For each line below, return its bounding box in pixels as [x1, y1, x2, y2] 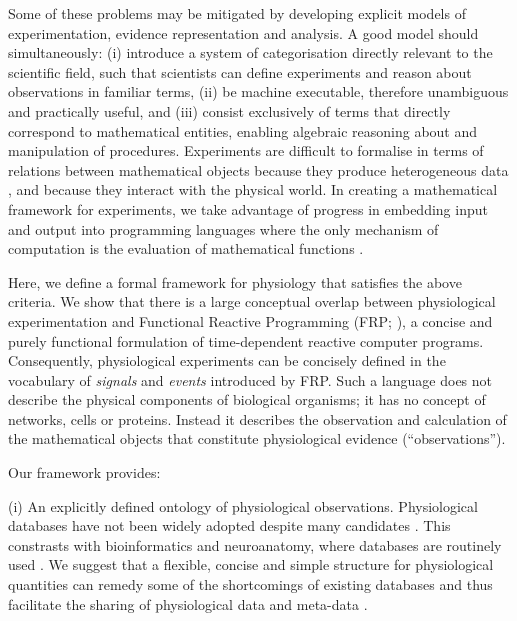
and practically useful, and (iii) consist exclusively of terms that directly [8, 100, 451, 121]
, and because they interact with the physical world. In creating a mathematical [8, 179, 498, 200]
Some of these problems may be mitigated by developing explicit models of [8, 3, 466, 23]
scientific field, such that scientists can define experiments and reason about [8, 61, 472, 82]
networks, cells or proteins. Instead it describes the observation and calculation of [8, 408, 507, 429]
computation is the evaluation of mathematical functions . [8, 238, 364, 259]
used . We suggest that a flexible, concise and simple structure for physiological [8, 554, 494, 575]
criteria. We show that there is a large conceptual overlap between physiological [8, 291, 496, 312]
